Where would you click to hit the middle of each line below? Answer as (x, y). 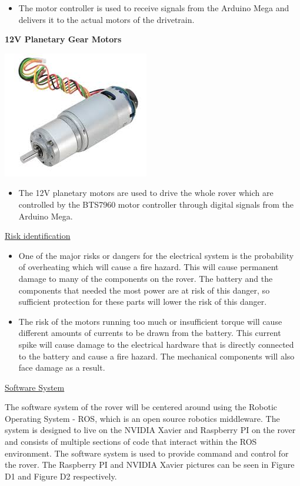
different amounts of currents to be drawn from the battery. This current (150, 333)
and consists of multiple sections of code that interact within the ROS (131, 442)
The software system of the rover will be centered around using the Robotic (141, 407)
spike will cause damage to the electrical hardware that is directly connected (156, 344)
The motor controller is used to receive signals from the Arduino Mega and (154, 8)
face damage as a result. (62, 367)
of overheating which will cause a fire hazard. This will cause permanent (149, 267)
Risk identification (38, 236)
